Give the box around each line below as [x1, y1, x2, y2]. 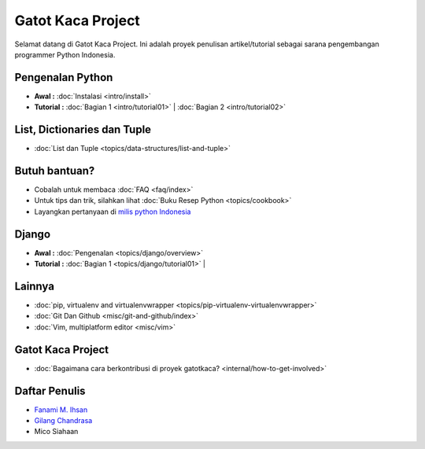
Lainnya [14, 279, 55, 293]
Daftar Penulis [14, 384, 86, 397]
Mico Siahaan [34, 427, 79, 436]
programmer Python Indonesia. [14, 50, 116, 59]
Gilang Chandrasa [34, 416, 93, 425]
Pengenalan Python [14, 71, 113, 84]
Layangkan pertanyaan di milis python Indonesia [34, 207, 191, 216]
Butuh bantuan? [14, 164, 95, 177]
